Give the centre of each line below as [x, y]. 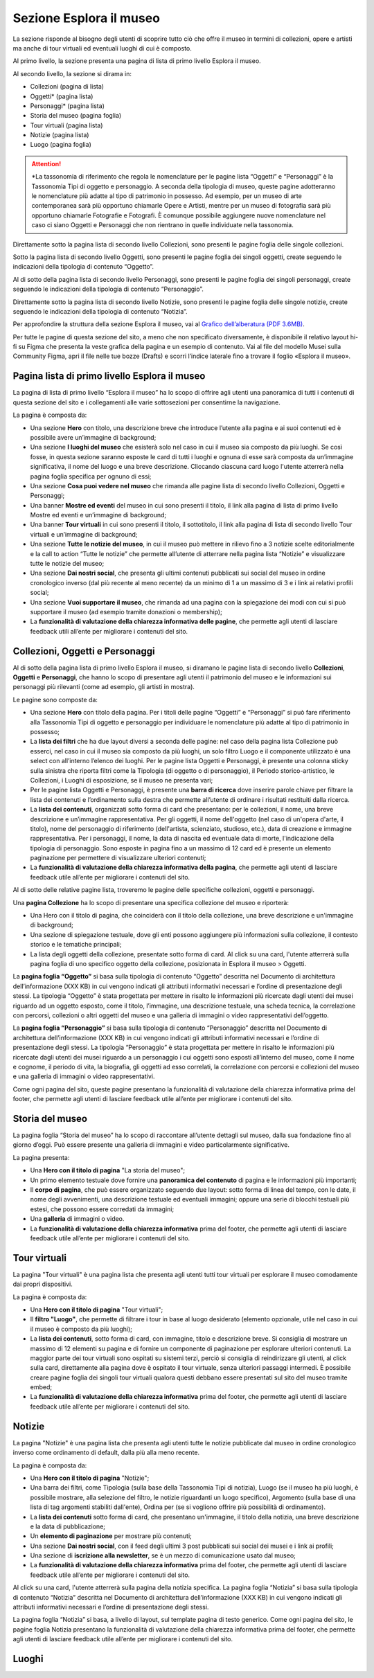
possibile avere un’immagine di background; [93, 437]
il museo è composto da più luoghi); [81, 1329]
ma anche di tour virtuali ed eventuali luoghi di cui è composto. [102, 48]
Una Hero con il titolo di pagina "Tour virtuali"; [97, 1310]
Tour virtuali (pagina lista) [66, 125]
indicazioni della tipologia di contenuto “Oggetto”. [83, 267]
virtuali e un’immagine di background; [84, 534]
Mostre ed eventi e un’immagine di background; [98, 515]
